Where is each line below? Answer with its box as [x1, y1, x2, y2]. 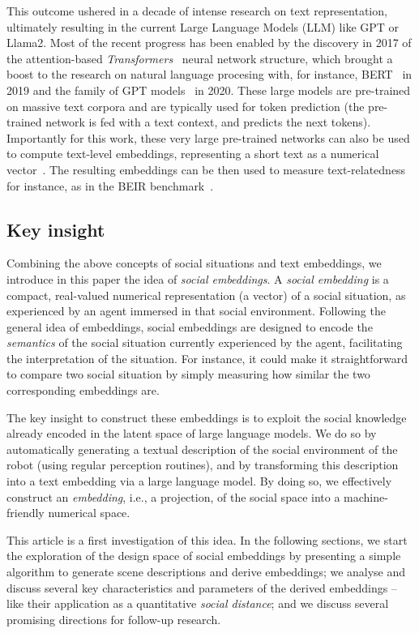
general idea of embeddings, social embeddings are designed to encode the [6, 318, 373, 335]
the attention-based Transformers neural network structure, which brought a [6, 49, 393, 66]
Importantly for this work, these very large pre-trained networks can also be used [6, 129, 410, 146]
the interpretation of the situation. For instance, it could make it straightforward [6, 349, 408, 366]
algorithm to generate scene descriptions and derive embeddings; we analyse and [6, 563, 406, 580]
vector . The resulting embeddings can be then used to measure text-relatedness [6, 160, 406, 177]
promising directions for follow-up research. [6, 610, 221, 627]
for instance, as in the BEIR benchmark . [6, 177, 214, 194]
